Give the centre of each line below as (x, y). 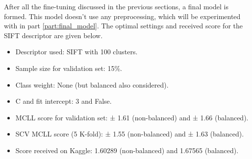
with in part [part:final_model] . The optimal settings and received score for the (123, 26)
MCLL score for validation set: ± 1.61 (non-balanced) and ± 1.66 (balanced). (132, 117)
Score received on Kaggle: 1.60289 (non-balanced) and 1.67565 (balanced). (127, 150)
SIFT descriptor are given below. (53, 35)
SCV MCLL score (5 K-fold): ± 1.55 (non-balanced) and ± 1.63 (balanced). (130, 134)
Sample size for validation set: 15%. (69, 68)
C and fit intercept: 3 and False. (63, 101)
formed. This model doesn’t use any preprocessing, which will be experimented (122, 16)
